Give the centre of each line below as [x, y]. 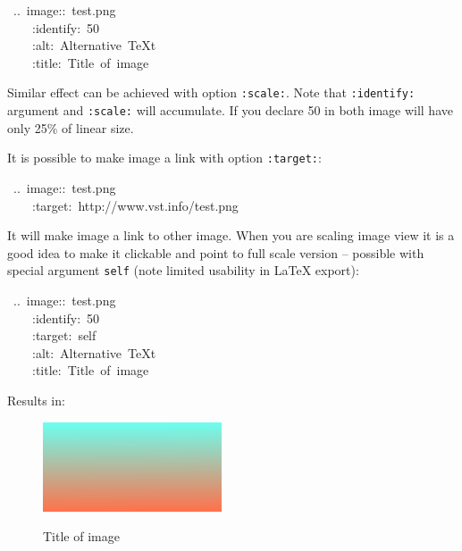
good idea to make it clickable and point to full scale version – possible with [216, 252]
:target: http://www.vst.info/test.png [135, 205]
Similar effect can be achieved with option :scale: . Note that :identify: [211, 92]
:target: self [64, 335]
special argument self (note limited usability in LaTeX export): [183, 270]
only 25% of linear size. [71, 127]
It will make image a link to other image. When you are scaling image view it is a [231, 235]
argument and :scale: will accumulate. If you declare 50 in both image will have [230, 110]
